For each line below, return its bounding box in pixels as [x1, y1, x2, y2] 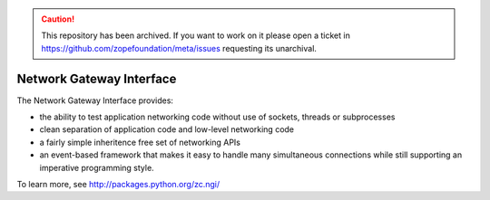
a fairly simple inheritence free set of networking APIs [39, 137, 240, 148]
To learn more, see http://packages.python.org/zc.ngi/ [16, 179, 220, 190]
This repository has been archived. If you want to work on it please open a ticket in [41, 30, 351, 41]
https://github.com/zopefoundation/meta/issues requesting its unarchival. [41, 43, 318, 53]
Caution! [41, 14, 75, 24]
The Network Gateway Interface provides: [16, 95, 174, 106]
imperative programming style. [39, 162, 154, 173]
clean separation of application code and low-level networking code [39, 124, 295, 135]
